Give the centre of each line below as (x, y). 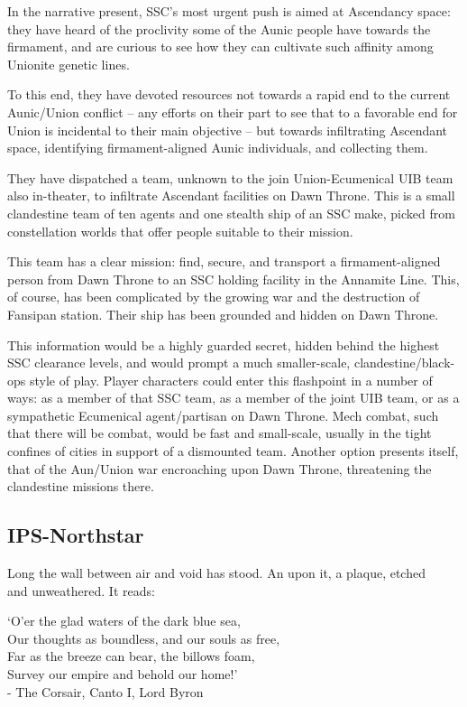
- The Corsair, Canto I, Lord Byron (105, 691)
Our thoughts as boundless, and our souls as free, (144, 638)
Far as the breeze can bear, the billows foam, (131, 656)
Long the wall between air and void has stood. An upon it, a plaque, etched (216, 573)
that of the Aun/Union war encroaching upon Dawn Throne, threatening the (220, 468)
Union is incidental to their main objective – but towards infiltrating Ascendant (228, 130)
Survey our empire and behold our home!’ (123, 674)
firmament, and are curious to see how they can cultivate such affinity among (220, 47)
